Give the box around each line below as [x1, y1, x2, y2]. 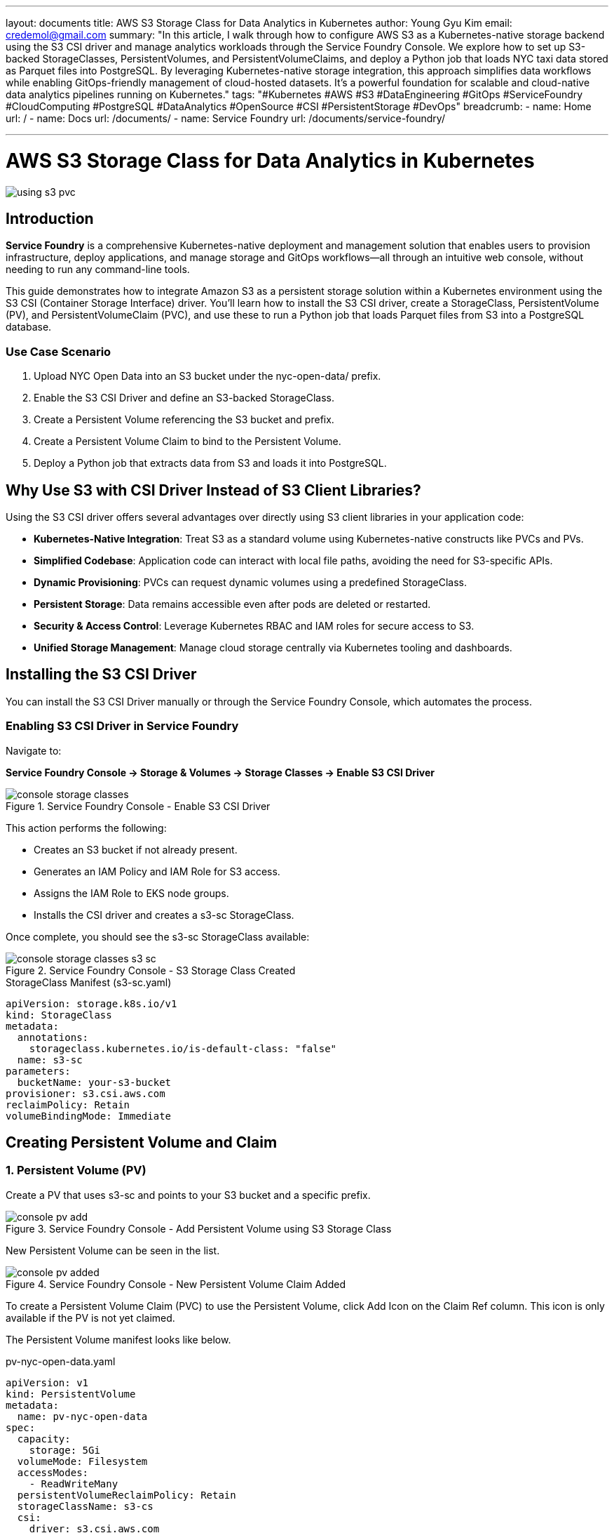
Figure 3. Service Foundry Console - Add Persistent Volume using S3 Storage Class [6, 1222, 392, 1235]
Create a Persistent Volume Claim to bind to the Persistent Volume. [34, 435, 341, 448]
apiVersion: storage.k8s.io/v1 [6, 997, 177, 1009]
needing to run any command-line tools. [6, 263, 190, 276]
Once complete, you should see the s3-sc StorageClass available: [6, 930, 310, 943]
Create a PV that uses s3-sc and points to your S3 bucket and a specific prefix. [6, 1188, 371, 1201]
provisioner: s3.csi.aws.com [6, 1087, 165, 1099]
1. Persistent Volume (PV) [6, 1163, 146, 1178]
